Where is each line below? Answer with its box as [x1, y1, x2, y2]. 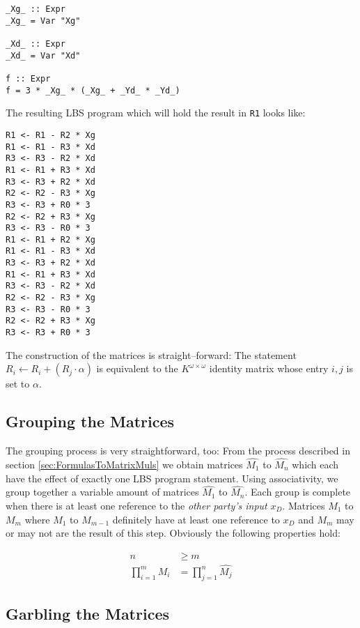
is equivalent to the [96, 361, 178, 376]
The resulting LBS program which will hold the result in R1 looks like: [6, 105, 306, 120]
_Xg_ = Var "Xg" [6, 15, 81, 26]
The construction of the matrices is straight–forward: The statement [6, 347, 297, 362]
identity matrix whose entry [209, 361, 329, 376]
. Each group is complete [244, 484, 351, 499]
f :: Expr [6, 73, 51, 84]
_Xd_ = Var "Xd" [6, 50, 81, 61]
